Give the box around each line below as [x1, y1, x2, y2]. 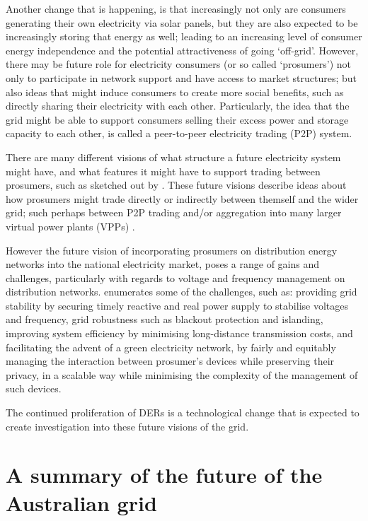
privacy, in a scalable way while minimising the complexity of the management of [6, 367, 358, 382]
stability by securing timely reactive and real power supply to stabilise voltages [6, 298, 348, 312]
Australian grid [6, 488, 157, 517]
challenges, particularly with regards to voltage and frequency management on [6, 270, 345, 285]
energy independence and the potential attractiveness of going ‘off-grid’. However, [6, 42, 359, 57]
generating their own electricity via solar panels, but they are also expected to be [6, 15, 358, 30]
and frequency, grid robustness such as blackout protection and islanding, [6, 312, 323, 327]
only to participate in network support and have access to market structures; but [6, 70, 357, 85]
